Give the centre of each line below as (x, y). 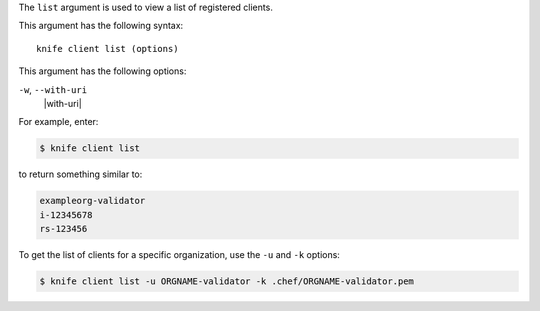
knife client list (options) (107, 48)
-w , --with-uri (53, 89)
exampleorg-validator (92, 201)
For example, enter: (58, 122)
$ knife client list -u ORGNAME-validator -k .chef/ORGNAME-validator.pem (227, 281)
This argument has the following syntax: (101, 26)
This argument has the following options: (102, 71)
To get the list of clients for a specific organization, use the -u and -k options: (179, 255)
